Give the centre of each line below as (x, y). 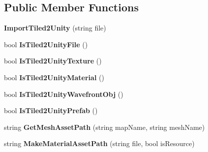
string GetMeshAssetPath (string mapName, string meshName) (104, 127)
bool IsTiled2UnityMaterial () (54, 77)
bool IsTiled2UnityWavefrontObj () (64, 94)
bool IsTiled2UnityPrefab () (51, 110)
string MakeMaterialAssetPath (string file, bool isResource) (99, 143)
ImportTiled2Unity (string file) (55, 28)
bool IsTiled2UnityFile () (46, 44)
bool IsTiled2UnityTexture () (53, 61)
